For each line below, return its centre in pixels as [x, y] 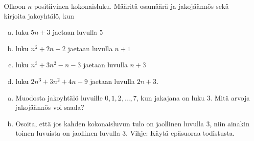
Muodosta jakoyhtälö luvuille [59, 97]
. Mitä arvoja [230, 97]
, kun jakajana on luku [171, 97]
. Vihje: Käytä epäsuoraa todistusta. [180, 133]
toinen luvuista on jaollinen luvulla [68, 133]
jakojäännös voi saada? [50, 107]
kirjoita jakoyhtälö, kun [39, 15]
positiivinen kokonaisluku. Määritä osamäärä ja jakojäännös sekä [131, 6]
